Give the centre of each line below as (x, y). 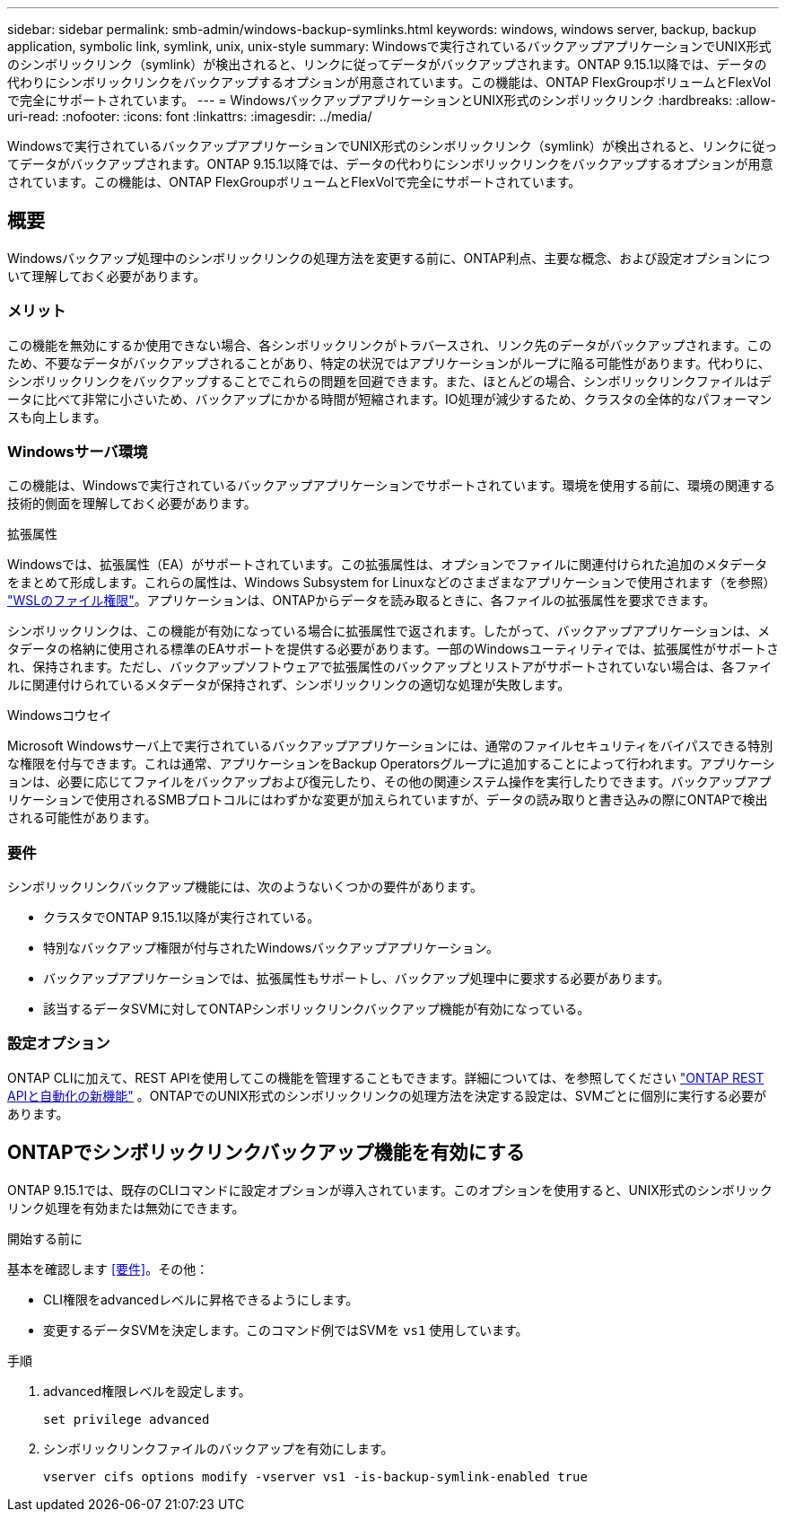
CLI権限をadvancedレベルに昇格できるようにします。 (201, 1299)
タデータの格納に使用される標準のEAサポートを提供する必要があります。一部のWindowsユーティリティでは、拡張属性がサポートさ (393, 649)
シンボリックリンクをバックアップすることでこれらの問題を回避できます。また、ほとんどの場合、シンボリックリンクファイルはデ (389, 381)
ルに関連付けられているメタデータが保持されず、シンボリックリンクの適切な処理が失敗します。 (289, 685)
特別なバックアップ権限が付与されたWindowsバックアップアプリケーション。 (271, 948)
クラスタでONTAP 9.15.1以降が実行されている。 (182, 918)
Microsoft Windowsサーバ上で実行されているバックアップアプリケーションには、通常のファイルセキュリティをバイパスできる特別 (390, 746)
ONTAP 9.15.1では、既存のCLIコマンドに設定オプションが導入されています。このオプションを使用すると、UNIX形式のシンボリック (390, 1190)
